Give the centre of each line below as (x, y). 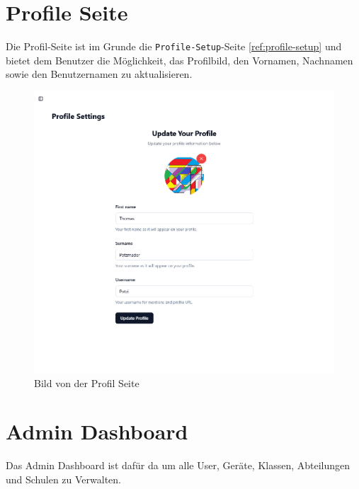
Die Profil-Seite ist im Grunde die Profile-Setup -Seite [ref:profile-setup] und (174, 46)
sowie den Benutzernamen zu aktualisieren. (99, 74)
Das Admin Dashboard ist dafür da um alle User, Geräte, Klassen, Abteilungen (178, 465)
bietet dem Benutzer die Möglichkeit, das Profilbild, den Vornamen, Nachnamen (179, 60)
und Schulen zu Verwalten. (64, 479)
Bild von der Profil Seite (87, 382)
